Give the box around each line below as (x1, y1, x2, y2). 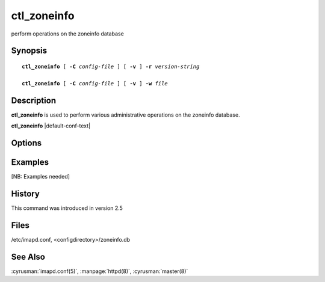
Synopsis (11, 46, 48, 56)
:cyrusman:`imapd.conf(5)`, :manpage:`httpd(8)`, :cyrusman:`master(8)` (11, 268, 188, 275)
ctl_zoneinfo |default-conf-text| (11, 122, 90, 129)
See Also (11, 251, 45, 262)
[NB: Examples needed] (11, 173, 70, 180)
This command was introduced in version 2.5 (11, 204, 123, 212)
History (11, 188, 40, 198)
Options (11, 138, 42, 148)
